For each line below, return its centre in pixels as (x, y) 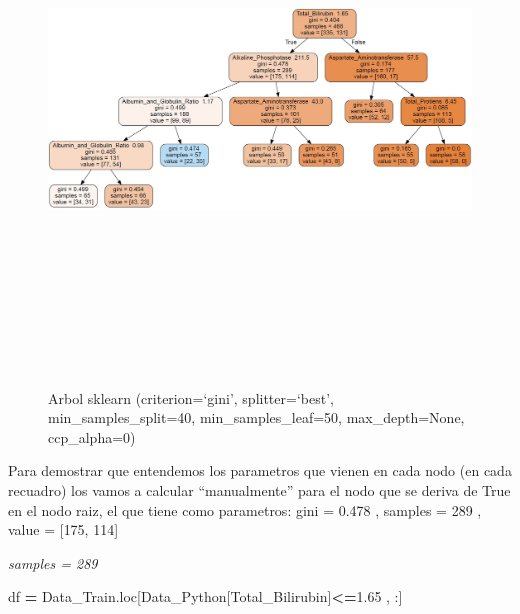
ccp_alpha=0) (92, 436)
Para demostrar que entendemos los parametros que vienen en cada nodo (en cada (260, 470)
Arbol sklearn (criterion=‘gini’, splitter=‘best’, (191, 397)
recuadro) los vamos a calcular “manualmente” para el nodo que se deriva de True (259, 489)
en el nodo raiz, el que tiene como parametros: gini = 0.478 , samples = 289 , (245, 509)
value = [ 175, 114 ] (63, 529)
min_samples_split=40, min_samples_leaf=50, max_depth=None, (256, 417)
